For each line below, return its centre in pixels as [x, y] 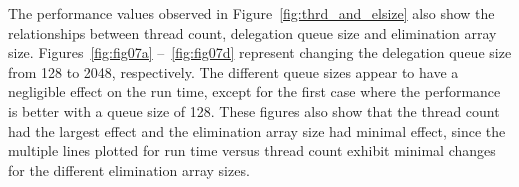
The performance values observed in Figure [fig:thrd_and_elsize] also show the [251, 13]
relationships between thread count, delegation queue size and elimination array [252, 32]
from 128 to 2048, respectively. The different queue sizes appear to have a [233, 71]
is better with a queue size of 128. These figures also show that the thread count [254, 110]
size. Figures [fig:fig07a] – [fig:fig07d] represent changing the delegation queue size [260, 52]
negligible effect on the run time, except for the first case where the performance [254, 91]
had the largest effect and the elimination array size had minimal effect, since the [257, 130]
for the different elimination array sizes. [129, 169]
